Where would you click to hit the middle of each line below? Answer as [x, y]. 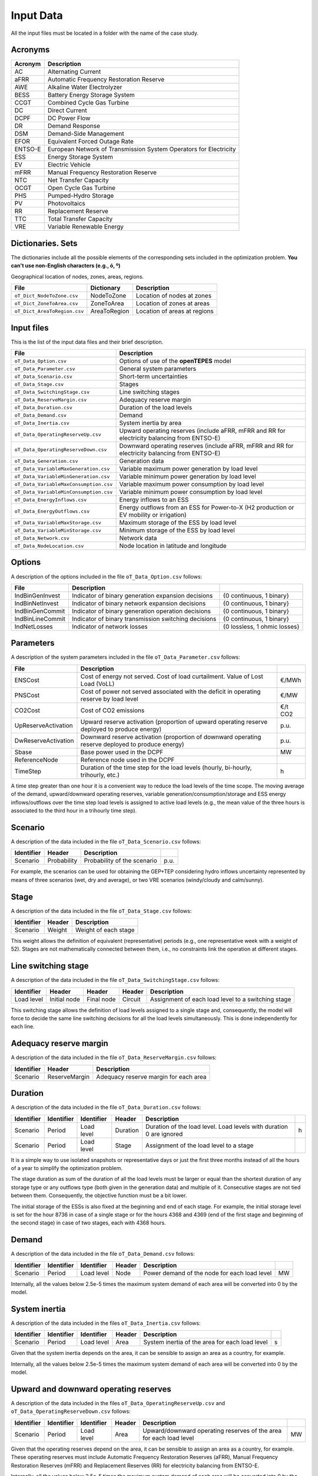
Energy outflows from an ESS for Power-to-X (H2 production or [207, 508]
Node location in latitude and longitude [173, 546]
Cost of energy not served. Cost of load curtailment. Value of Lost [172, 676]
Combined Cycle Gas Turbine [88, 103]
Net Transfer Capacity [78, 180]
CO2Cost [27, 710]
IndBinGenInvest [37, 595]
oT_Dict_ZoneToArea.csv [46, 303]
